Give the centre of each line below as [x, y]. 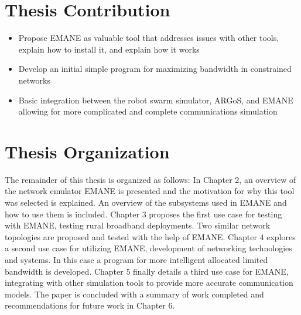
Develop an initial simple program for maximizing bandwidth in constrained [155, 69]
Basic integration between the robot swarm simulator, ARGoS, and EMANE [156, 100]
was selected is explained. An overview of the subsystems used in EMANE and [146, 202]
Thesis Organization [87, 151]
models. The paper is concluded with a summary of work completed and [134, 294]
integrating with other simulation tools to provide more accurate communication [149, 283]
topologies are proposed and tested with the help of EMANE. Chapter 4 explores [150, 236]
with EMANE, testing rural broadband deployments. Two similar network [138, 225]
